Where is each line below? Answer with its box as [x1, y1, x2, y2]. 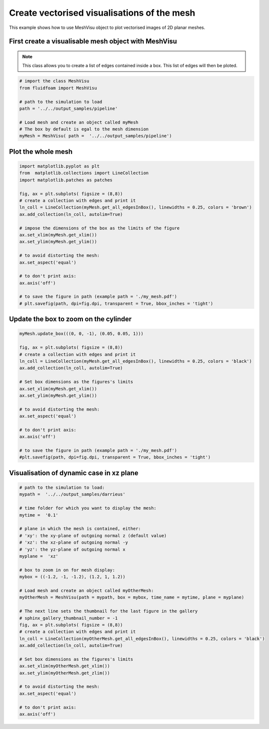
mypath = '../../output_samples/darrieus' [19, 492, 126, 497]
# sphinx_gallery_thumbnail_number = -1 [19, 615, 118, 621]
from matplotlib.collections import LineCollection [19, 170, 149, 176]
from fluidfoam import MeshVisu [19, 85, 98, 91]
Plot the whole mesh [9, 147, 73, 156]
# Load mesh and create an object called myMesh [19, 119, 139, 125]
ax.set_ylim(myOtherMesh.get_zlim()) [19, 670, 110, 676]
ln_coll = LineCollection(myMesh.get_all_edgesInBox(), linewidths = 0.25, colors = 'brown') [19, 205, 252, 210]
